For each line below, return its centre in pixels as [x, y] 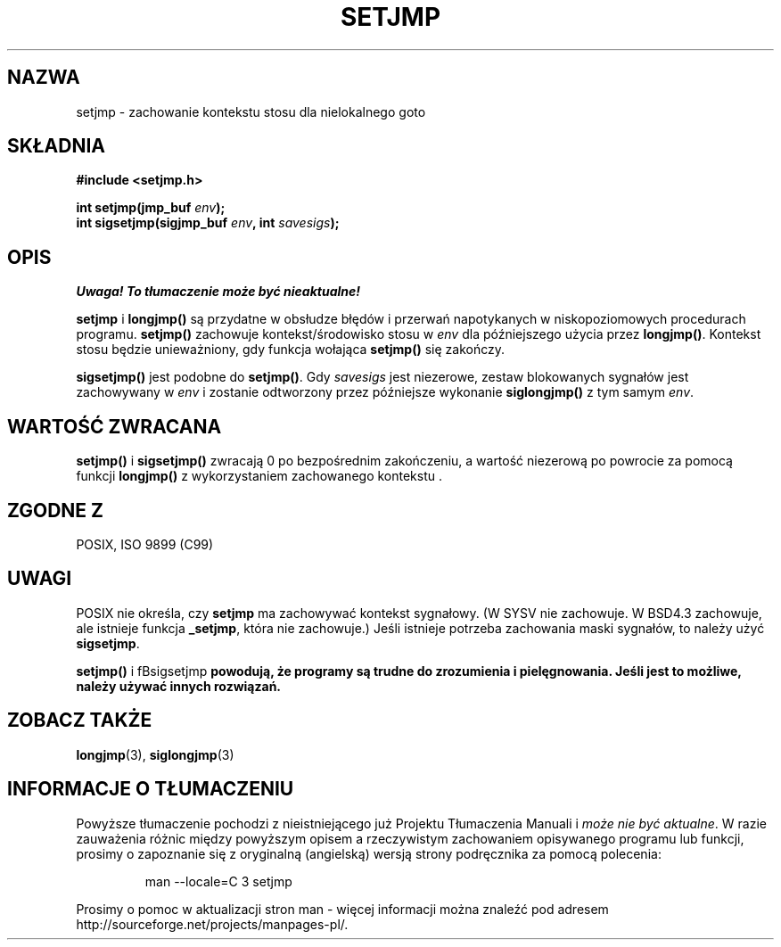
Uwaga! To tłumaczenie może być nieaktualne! [218, 292]
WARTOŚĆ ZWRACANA [115, 426]
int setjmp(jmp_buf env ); [151, 208]
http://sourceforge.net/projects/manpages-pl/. [212, 924]
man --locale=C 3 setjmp [218, 881]
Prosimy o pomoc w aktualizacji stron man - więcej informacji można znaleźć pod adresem [342, 909]
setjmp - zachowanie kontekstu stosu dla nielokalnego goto [251, 111]
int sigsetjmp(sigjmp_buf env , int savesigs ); [208, 223]
